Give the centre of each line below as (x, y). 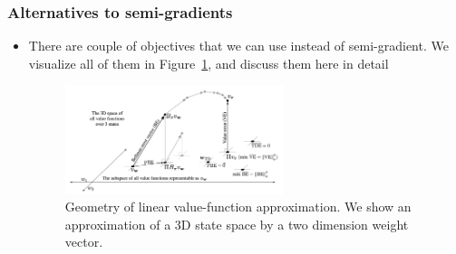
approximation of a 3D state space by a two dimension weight (237, 224)
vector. (84, 242)
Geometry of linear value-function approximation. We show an (238, 207)
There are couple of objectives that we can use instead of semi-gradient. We (238, 46)
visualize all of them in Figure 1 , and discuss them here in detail (209, 63)
